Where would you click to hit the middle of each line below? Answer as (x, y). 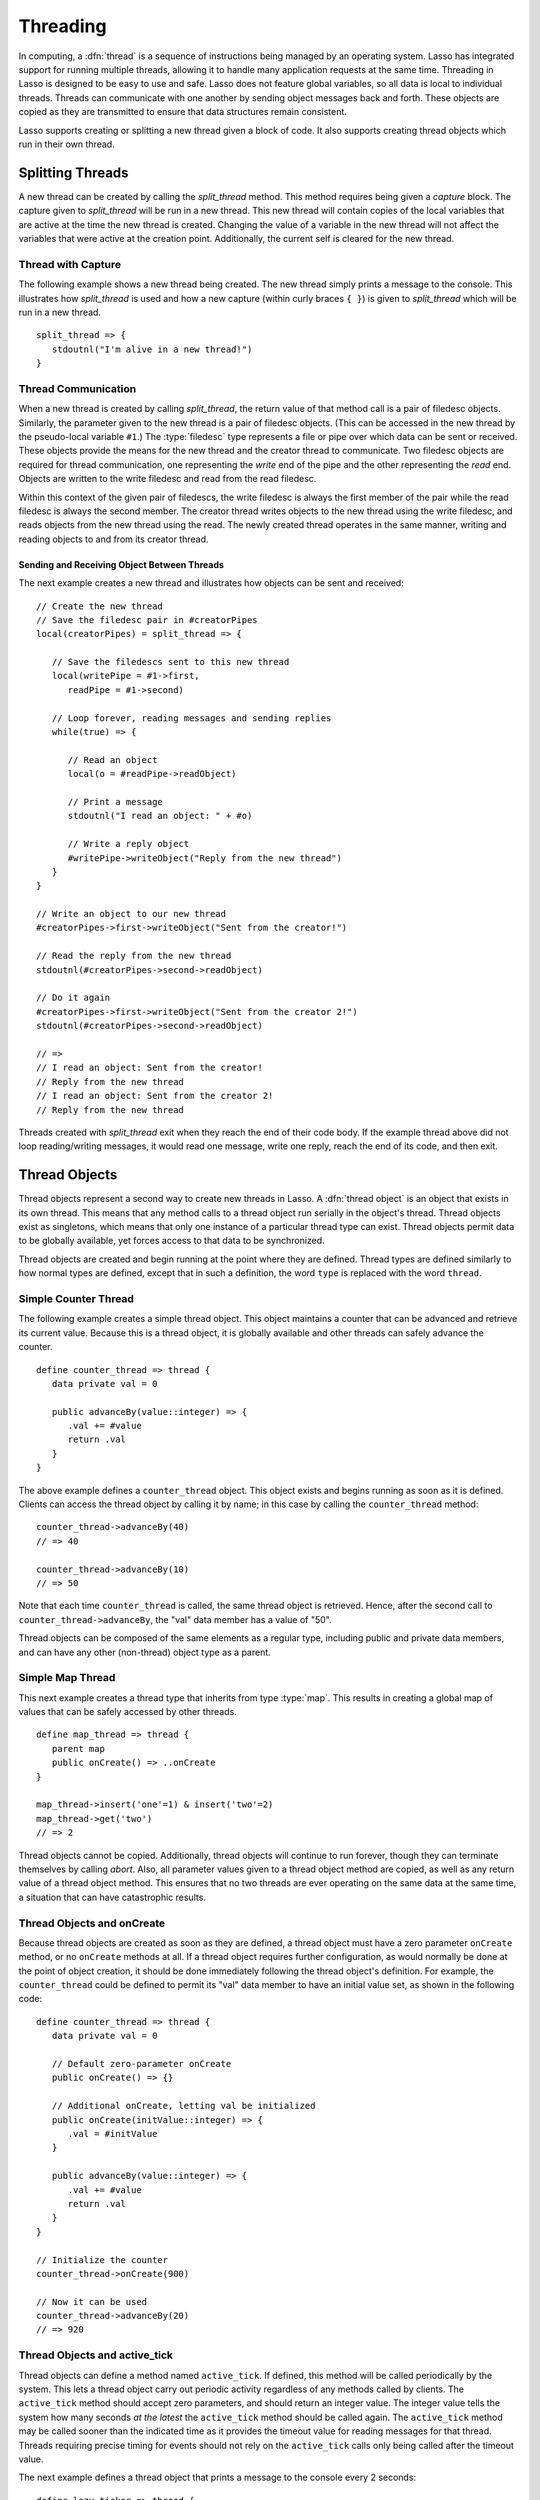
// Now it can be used (92, 2301)
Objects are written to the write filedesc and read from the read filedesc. (167, 479)
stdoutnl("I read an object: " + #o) (160, 816)
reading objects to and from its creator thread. (113, 539)
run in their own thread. (66, 144)
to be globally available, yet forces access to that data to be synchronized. (171, 1241)
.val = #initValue (112, 2133)
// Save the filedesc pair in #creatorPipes (147, 619)
